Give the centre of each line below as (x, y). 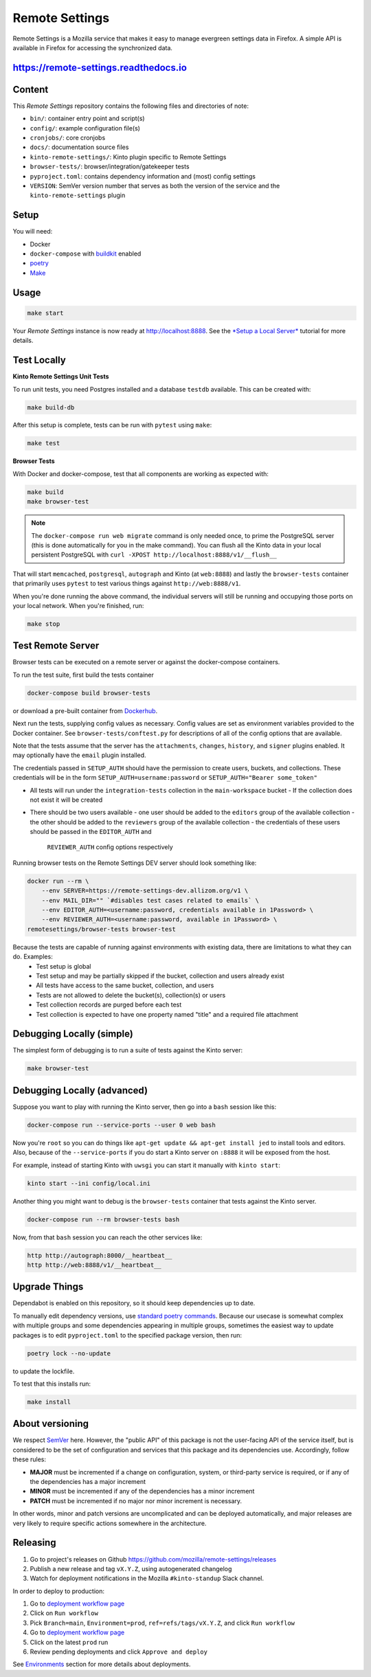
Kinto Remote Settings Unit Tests (61, 376)
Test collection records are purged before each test (109, 1005)
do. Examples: (33, 957)
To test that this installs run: (52, 1384)
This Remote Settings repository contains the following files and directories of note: (131, 106)
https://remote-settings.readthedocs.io (100, 68)
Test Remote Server (56, 646)
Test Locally (40, 360)
